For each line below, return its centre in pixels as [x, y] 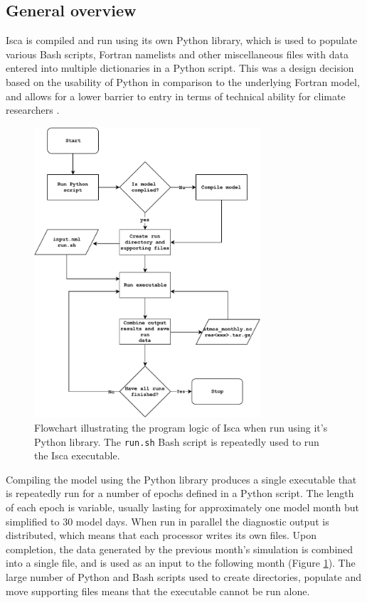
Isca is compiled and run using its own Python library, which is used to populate [182, 40]
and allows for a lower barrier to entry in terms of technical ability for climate [176, 96]
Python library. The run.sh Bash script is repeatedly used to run [177, 441]
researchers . [33, 110]
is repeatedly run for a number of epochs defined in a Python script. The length [180, 493]
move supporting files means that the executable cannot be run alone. [158, 591]
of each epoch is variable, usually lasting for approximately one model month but [182, 507]
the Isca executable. [77, 455]
